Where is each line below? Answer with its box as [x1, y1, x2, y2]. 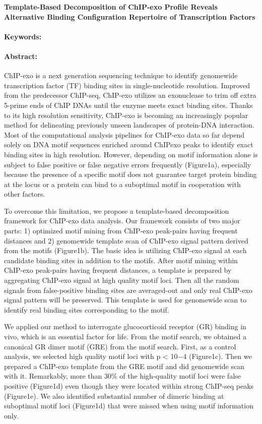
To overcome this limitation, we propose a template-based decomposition [4, 205, 229, 216]
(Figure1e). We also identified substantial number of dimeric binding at [4, 390, 224, 401]
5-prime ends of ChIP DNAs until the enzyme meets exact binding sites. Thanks [4, 99, 253, 110]
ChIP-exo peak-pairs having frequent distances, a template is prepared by [4, 265, 232, 275]
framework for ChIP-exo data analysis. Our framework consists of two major [4, 215, 240, 226]
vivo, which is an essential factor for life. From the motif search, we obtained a [4, 331, 246, 342]
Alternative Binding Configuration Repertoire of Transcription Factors [4, 11, 255, 22]
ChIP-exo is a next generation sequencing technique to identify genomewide [4, 70, 238, 81]
